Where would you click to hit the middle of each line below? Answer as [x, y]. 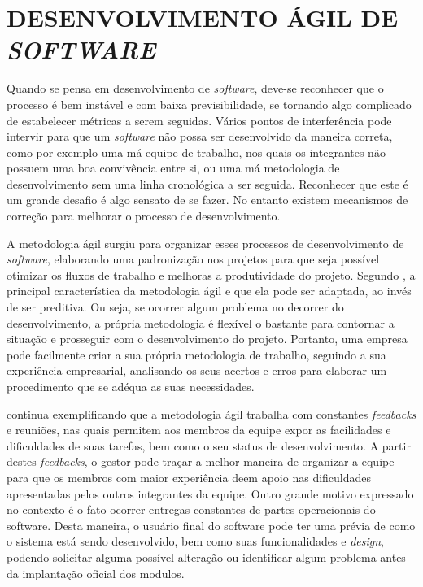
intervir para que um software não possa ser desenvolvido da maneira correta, [200, 136]
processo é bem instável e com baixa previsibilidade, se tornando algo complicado [209, 104]
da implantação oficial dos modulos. [96, 573]
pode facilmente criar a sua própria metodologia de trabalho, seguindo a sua [196, 354]
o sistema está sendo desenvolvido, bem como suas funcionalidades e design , [195, 541]
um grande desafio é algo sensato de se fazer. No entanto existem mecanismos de [207, 200]
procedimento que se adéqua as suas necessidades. [131, 386]
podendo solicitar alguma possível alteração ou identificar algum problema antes [206, 557]
